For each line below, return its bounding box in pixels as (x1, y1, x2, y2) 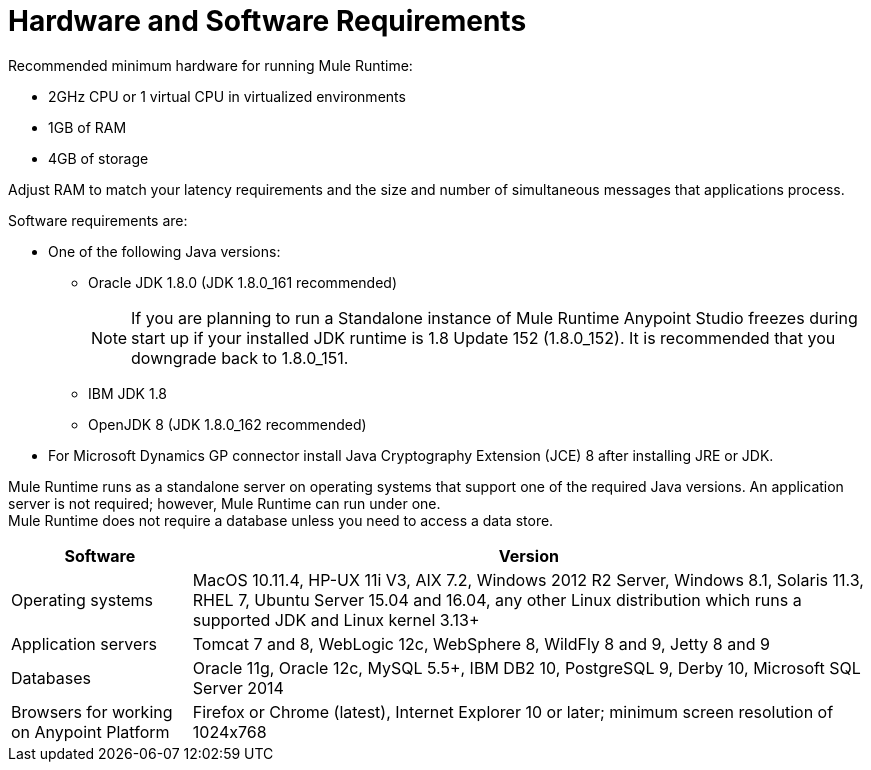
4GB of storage (48, 149, 149, 167)
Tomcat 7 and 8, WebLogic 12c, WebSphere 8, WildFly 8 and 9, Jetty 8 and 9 (192, 633, 770, 654)
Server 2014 (192, 677, 284, 698)
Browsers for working (11, 701, 173, 722)
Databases (11, 667, 91, 688)
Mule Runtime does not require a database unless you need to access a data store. (8, 511, 554, 529)
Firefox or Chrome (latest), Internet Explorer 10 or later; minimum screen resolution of (192, 701, 834, 722)
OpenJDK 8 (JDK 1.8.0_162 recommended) (88, 415, 367, 433)
